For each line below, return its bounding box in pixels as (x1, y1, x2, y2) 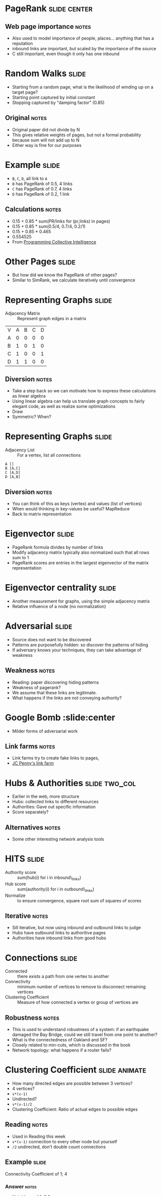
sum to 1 (12, 554, 29, 560)
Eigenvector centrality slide (5, 582, 116, 593)
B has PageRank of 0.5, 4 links (12, 181, 73, 186)
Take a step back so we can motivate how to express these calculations (12, 388, 156, 394)
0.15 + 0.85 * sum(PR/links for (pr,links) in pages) (12, 218, 110, 224)
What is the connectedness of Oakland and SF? (12, 1037, 108, 1043)
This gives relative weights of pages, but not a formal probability (12, 132, 142, 138)
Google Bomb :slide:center (5, 712, 116, 723)
